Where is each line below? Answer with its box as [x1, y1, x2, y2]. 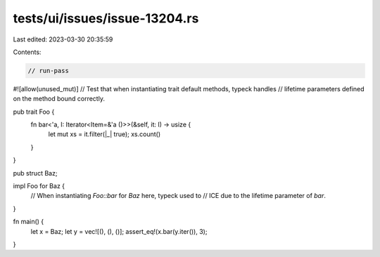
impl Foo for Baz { [13, 182, 65, 190]
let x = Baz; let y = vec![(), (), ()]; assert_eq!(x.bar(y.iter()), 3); [30, 227, 208, 235]
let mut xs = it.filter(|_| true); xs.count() [48, 130, 161, 138]
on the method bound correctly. [13, 95, 106, 103]
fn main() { [13, 218, 44, 226]
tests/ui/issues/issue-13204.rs [13, 11, 199, 26]
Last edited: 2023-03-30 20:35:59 [13, 35, 113, 44]
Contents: [13, 48, 42, 56]
